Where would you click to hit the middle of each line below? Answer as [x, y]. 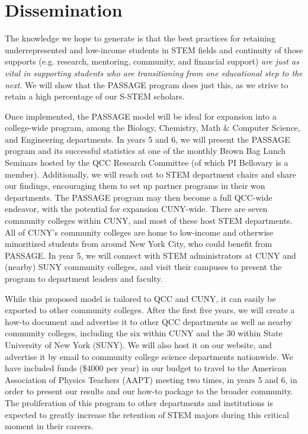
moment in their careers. [49, 426]
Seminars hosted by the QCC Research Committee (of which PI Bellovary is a [147, 163]
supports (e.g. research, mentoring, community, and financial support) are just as [152, 61]
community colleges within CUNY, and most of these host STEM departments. [149, 221]
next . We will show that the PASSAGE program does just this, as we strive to [147, 84]
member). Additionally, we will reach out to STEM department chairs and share [150, 174]
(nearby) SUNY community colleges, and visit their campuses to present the [143, 267]
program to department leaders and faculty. [84, 278]
